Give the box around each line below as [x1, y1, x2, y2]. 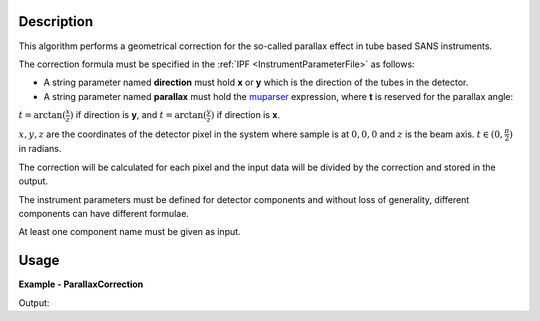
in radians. [18, 143, 62, 155]
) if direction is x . [210, 109, 281, 121]
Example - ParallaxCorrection [18, 278, 144, 290]
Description [18, 13, 94, 30]
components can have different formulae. [18, 208, 190, 220]
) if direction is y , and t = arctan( [70, 109, 207, 121]
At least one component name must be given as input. [18, 226, 241, 238]
